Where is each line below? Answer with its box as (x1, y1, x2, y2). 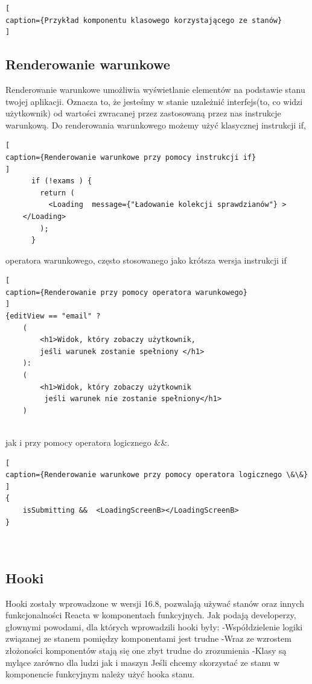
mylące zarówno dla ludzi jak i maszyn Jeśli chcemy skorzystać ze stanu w (5, 656, 280, 668)
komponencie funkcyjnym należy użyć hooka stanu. (5, 668, 195, 680)
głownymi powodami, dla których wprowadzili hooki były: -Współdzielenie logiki (5, 620, 303, 633)
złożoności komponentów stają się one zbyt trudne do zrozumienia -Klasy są (5, 644, 287, 656)
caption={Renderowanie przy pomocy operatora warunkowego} (5, 288, 247, 297)
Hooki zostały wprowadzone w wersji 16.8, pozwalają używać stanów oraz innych (5, 597, 305, 609)
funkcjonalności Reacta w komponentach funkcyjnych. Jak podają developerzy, (5, 609, 296, 621)
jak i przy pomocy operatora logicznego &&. (5, 436, 170, 449)
